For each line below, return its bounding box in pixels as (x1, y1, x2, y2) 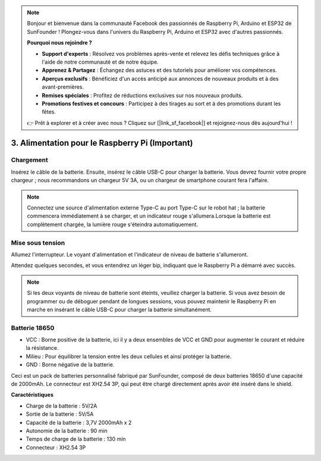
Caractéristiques (11, 391, 53, 399)
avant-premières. (42, 83, 84, 90)
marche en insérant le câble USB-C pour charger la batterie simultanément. (27, 306, 212, 313)
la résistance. (26, 344, 59, 352)
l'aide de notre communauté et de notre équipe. (42, 58, 159, 65)
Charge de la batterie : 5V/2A (26, 402, 97, 409)
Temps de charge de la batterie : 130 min (26, 435, 126, 443)
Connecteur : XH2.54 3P (26, 444, 86, 451)
